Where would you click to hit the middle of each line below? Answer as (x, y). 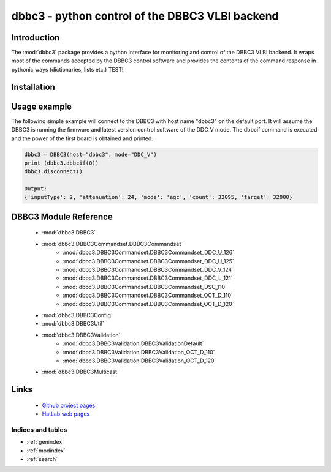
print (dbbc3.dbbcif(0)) (62, 163)
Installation (33, 87)
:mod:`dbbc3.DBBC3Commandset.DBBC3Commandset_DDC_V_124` (148, 270)
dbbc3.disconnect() (53, 172)
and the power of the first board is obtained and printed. (82, 138)
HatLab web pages (66, 414)
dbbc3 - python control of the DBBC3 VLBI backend (145, 16)
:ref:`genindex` (45, 442)
